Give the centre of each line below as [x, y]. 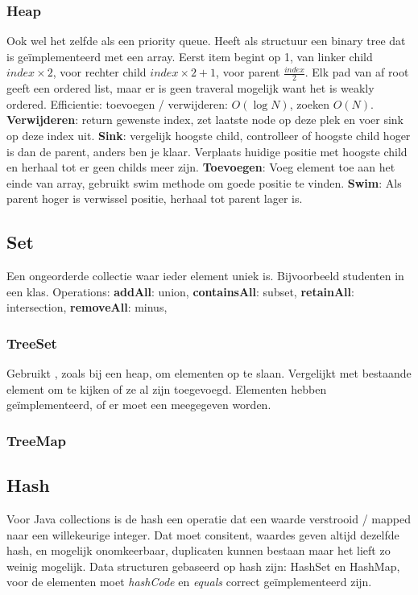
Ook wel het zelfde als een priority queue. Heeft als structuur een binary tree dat [206, 41]
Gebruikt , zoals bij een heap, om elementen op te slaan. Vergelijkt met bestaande [209, 373]
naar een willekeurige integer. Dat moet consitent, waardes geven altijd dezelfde [203, 534]
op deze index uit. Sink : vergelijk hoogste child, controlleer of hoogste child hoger [209, 136]
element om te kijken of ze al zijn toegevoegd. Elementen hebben [167, 388]
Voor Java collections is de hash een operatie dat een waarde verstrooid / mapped [209, 519]
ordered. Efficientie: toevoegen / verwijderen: [117, 103]
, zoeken [310, 103]
